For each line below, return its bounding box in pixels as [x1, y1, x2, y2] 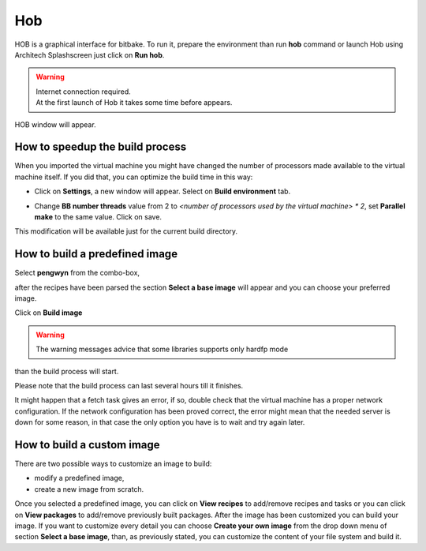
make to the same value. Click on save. [34, 212, 162, 221]
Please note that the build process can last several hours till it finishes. [14, 381, 244, 390]
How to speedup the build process [14, 141, 187, 154]
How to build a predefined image [14, 247, 177, 261]
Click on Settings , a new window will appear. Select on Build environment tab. [34, 186, 291, 197]
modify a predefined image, [34, 474, 125, 483]
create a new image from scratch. [34, 484, 144, 493]
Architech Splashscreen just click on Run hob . [14, 50, 165, 59]
